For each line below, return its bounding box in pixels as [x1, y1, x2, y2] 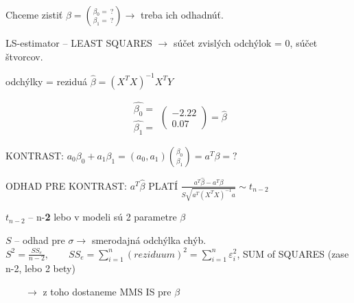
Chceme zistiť [5, 8, 63, 21]
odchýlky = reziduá [5, 74, 88, 88]
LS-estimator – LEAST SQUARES [5, 36, 152, 49]
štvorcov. [5, 49, 43, 63]
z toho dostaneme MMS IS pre [43, 284, 172, 298]
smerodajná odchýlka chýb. [91, 232, 206, 247]
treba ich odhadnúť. [140, 8, 224, 21]
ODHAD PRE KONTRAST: [5, 178, 127, 192]
